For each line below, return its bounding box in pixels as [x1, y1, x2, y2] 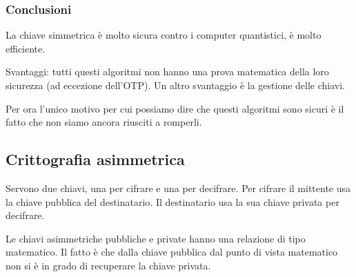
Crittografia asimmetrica [6, 149, 185, 170]
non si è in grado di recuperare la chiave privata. [6, 258, 211, 272]
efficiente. [6, 41, 46, 55]
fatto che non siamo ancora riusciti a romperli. [6, 115, 202, 129]
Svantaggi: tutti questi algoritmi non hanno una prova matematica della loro [6, 64, 329, 79]
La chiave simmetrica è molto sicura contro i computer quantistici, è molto [6, 28, 322, 42]
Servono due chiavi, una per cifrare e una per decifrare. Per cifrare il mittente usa [6, 180, 351, 195]
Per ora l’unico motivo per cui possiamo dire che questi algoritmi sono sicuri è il [6, 101, 344, 115]
